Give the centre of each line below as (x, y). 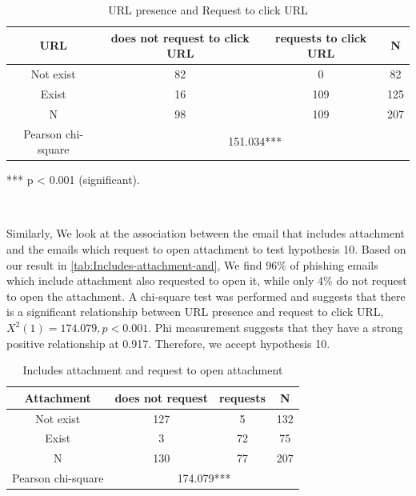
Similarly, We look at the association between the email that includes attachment (206, 233)
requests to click (321, 37)
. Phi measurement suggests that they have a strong (276, 327)
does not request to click (180, 37)
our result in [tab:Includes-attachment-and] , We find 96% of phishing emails (192, 264)
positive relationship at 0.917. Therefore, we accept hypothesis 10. (168, 343)
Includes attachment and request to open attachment (153, 370)
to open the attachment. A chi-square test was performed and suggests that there (206, 296)
